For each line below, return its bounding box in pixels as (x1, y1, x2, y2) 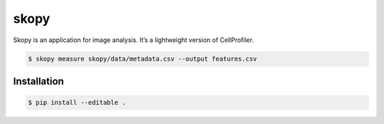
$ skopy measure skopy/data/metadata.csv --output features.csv (28, 54, 257, 63)
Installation (13, 75, 64, 87)
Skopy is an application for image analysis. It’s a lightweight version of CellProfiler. (13, 36, 254, 44)
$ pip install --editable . (28, 98, 126, 107)
